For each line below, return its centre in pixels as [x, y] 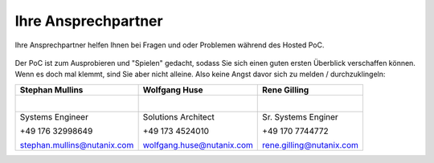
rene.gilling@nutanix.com [311, 145]
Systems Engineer [54, 116]
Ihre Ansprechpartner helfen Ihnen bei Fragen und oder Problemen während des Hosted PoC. [170, 45]
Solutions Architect [178, 116]
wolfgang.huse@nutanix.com [198, 145]
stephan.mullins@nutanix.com [77, 145]
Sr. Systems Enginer [301, 116]
